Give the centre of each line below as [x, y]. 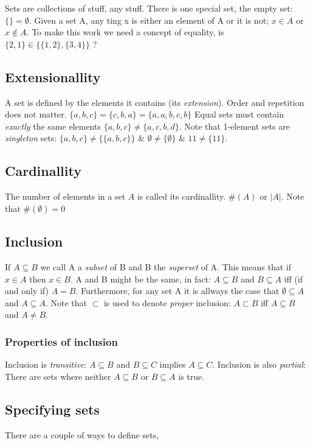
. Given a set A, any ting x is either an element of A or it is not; [149, 20]
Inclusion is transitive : [46, 364]
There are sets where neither [58, 376]
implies [173, 364]
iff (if [293, 279]
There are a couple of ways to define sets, [82, 434]
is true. [191, 376]
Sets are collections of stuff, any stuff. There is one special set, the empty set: [149, 8]
